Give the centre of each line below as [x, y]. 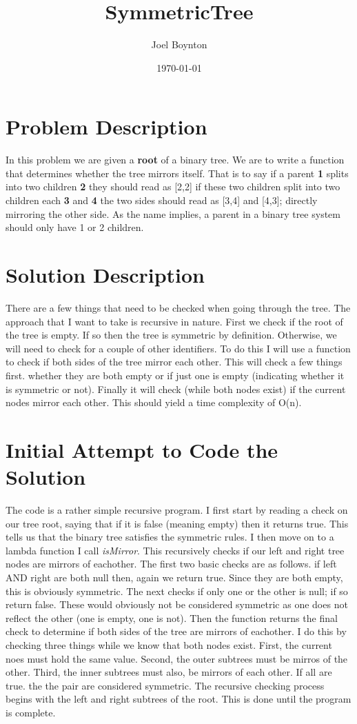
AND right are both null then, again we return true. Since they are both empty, [174, 577]
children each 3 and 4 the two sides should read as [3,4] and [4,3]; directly [162, 200]
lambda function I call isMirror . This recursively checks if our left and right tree [175, 550]
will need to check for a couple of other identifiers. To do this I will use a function [178, 348]
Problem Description [106, 127]
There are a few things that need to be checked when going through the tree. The [178, 307]
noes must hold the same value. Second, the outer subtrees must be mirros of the [177, 658]
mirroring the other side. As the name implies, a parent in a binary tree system [173, 213]
